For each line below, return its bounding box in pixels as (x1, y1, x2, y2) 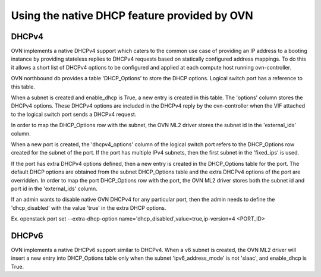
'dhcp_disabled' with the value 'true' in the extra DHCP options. (11, 204, 166, 211)
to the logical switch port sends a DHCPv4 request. (11, 111, 137, 118)
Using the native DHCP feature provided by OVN (11, 9, 254, 22)
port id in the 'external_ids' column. (11, 185, 97, 192)
